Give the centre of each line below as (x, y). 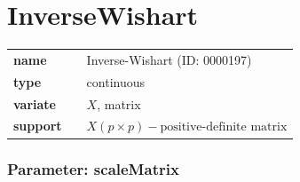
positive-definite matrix (224, 127)
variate (35, 103)
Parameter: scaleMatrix (93, 169)
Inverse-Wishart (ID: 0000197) (169, 59)
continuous (116, 81)
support (38, 126)
